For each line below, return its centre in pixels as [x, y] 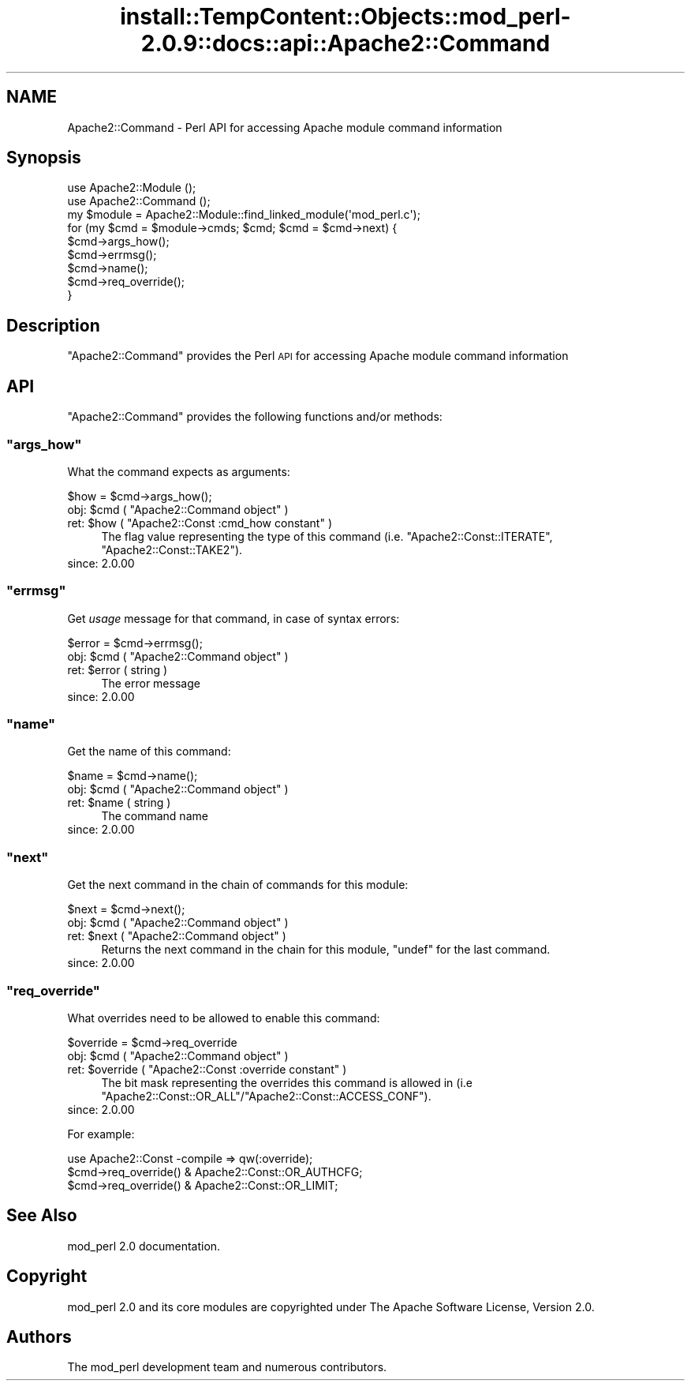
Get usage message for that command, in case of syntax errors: [233, 618]
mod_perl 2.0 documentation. [144, 1246]
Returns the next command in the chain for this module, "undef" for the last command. [326, 950]
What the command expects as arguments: [179, 471]
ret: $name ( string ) [119, 803]
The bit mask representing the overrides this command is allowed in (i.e [287, 1082]
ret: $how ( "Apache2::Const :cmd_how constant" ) [200, 523]
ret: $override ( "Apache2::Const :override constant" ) [207, 1069]
